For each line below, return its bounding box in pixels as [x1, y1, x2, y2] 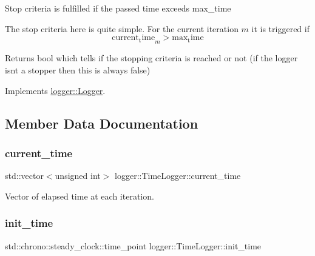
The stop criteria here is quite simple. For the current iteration [5, 22, 239, 35]
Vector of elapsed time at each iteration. [5, 189, 154, 202]
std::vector [5, 169, 44, 182]
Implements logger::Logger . [5, 84, 106, 96]
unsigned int [55, 169, 101, 182]
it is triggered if [251, 22, 310, 35]
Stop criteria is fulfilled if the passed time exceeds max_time [5, 2, 231, 14]
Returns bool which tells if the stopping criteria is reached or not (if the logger [5, 52, 298, 64]
